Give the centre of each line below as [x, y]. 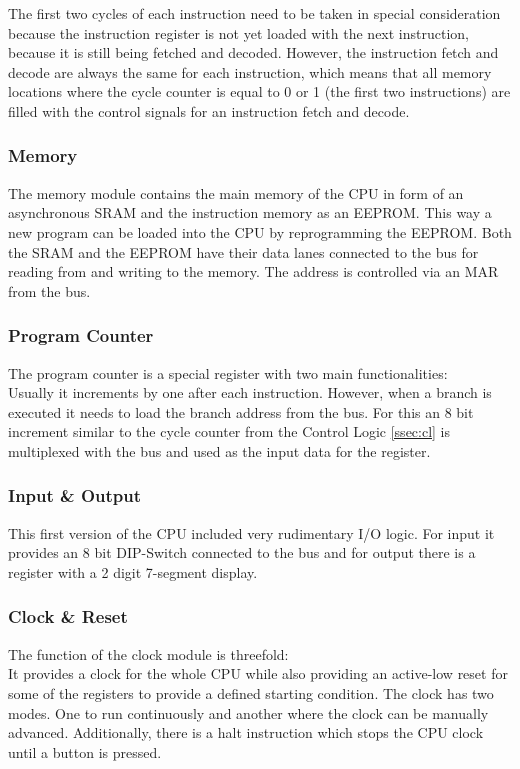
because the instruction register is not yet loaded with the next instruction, [238, 32]
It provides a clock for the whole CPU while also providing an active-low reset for [258, 673]
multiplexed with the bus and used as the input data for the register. [219, 450]
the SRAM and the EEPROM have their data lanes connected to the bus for [243, 251]
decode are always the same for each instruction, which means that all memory [250, 71]
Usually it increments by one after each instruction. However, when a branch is [250, 392]
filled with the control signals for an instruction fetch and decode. [209, 110]
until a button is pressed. [85, 751]
